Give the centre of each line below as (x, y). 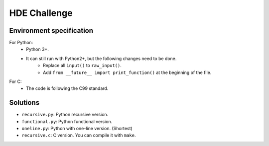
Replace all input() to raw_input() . (82, 66)
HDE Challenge (41, 13)
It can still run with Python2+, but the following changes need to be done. (101, 58)
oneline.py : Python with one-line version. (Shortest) (77, 129)
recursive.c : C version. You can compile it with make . (79, 135)
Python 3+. (38, 49)
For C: (15, 81)
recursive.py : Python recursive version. (65, 115)
